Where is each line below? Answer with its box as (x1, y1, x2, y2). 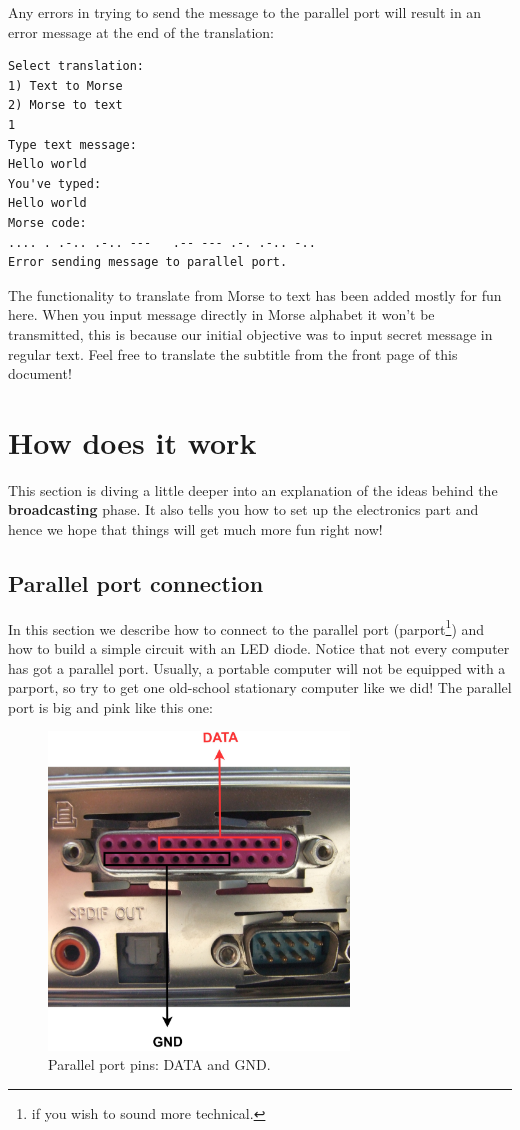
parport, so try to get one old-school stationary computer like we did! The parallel (8, 677, 512, 698)
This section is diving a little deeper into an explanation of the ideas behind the (8, 479, 498, 500)
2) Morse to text (8, 98, 123, 113)
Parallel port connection (8, 567, 264, 598)
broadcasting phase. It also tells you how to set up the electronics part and (8, 499, 479, 520)
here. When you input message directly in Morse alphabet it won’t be (8, 304, 435, 325)
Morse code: (8, 215, 87, 230)
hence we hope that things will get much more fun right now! (8, 519, 383, 539)
